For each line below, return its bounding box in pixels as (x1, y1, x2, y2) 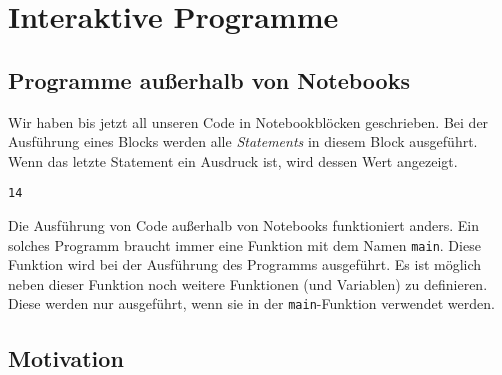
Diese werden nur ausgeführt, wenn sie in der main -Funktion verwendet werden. (8, 293, 495, 314)
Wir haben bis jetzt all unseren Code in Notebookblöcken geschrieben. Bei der (8, 111, 489, 132)
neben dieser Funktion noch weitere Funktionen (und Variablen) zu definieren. (8, 273, 488, 294)
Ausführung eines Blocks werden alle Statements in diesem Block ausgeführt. (8, 131, 478, 152)
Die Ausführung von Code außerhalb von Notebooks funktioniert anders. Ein (8, 215, 480, 236)
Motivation (8, 342, 124, 373)
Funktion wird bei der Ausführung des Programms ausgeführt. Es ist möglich (8, 254, 482, 275)
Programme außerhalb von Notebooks (8, 64, 410, 95)
